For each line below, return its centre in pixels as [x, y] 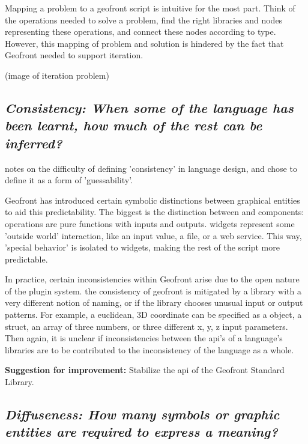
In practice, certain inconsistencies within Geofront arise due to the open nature [152, 279]
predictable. [26, 259]
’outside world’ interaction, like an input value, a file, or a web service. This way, [153, 235]
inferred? [34, 143]
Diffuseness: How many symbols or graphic [142, 414]
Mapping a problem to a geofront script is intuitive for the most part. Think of [150, 8]
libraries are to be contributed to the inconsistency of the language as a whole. [149, 349]
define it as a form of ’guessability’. [69, 180]
